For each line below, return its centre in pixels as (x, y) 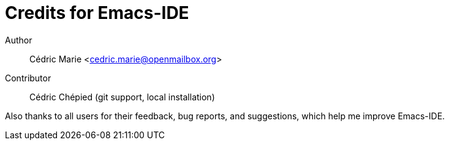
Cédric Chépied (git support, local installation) (122, 97)
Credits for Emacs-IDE (97, 13)
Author (19, 40)
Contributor (28, 78)
